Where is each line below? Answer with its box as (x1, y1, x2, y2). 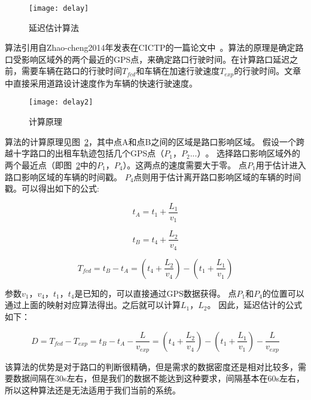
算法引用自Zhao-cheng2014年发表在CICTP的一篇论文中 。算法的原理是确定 (5, 41, 295, 54)
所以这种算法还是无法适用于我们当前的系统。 (5, 383, 181, 396)
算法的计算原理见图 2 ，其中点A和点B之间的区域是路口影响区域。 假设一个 (5, 135, 297, 147)
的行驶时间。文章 (234, 64, 301, 77)
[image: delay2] (29, 98, 93, 107)
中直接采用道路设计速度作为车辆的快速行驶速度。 (5, 76, 197, 89)
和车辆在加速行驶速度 (136, 64, 220, 77)
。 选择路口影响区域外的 (205, 147, 301, 159)
